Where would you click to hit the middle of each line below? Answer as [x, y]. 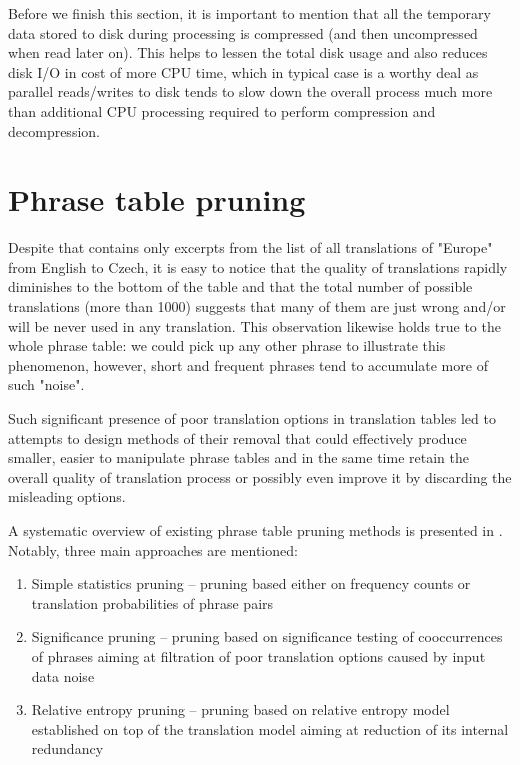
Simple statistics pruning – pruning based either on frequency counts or [251, 583]
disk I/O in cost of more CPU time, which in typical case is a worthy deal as [243, 71]
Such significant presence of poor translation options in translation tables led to [252, 418]
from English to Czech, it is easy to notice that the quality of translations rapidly [258, 266]
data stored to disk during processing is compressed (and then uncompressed [243, 32]
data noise [63, 675]
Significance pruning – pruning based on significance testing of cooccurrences [267, 636]
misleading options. [67, 496]
